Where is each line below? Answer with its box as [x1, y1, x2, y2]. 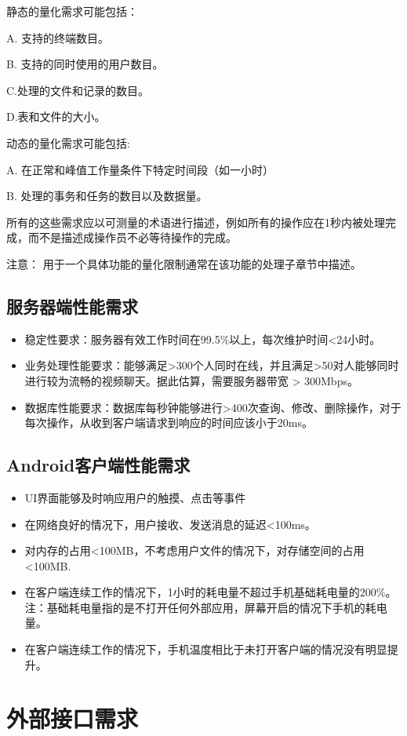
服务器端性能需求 [6, 293, 138, 318]
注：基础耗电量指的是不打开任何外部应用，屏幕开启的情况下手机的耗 [24, 599, 376, 615]
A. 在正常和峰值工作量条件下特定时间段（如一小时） [6, 161, 274, 177]
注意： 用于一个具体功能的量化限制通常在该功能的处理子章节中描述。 [6, 255, 362, 271]
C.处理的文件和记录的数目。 [6, 82, 149, 98]
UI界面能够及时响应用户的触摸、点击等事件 [24, 489, 246, 505]
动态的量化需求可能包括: [6, 134, 130, 151]
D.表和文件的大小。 [6, 108, 106, 125]
